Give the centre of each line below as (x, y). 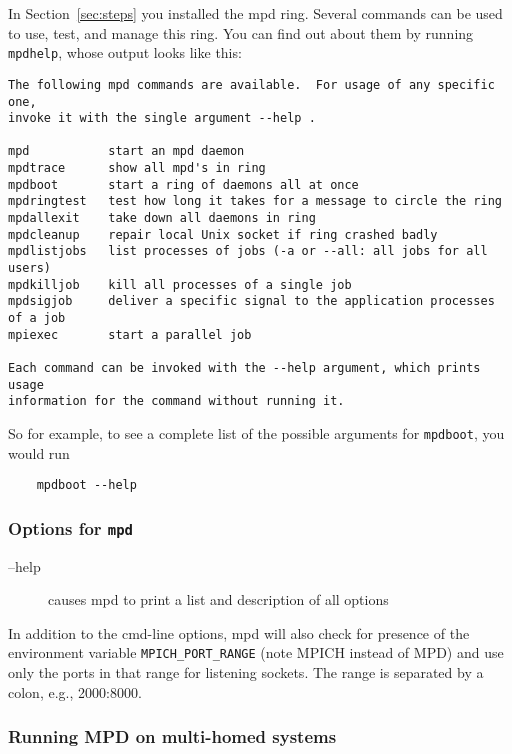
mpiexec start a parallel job (130, 334)
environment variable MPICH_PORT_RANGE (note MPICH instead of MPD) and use (256, 652)
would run (39, 452)
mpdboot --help (86, 485)
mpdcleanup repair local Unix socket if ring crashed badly (223, 234)
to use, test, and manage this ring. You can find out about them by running (241, 32)
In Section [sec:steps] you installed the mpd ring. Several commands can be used (255, 13)
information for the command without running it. (176, 401)
